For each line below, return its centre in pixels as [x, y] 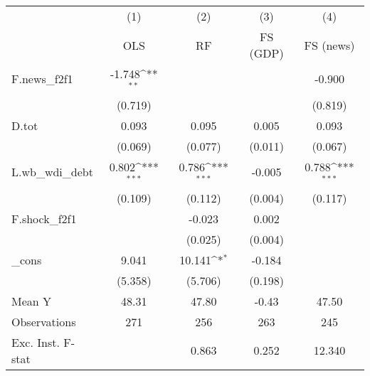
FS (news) [329, 45]
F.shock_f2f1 [44, 218]
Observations [44, 321]
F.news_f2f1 [42, 79]
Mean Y [32, 301]
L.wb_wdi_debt [52, 172]
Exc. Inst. [36, 342]
